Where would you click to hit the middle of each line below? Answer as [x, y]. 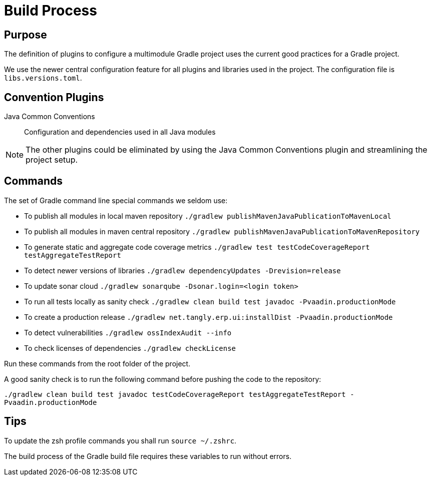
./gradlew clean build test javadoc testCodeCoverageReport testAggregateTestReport [175, 394]
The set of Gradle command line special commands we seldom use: [116, 200]
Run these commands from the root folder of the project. [97, 363]
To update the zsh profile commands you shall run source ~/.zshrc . [120, 440]
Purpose [26, 35]
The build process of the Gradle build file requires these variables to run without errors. [148, 456]
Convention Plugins [54, 97]
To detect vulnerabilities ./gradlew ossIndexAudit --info [128, 332]
